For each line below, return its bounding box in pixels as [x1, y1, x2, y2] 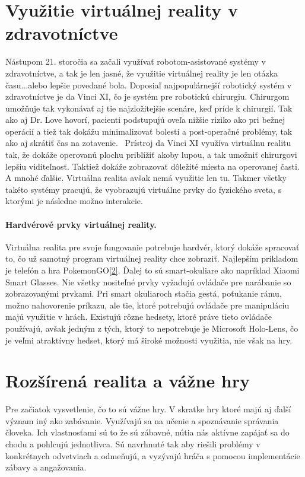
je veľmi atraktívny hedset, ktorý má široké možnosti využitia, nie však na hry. [5, 333, 293, 346]
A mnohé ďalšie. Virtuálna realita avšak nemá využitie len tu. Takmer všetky [5, 171, 287, 184]
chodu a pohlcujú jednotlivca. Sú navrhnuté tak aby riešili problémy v [5, 438, 260, 450]
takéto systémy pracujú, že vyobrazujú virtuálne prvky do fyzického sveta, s [5, 183, 282, 195]
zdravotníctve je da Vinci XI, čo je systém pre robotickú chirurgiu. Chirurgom [5, 90, 290, 103]
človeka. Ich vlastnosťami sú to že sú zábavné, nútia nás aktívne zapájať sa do [5, 426, 290, 438]
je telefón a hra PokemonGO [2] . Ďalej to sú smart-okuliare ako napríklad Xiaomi [5, 264, 300, 276]
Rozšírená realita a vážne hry [5, 368, 250, 393]
